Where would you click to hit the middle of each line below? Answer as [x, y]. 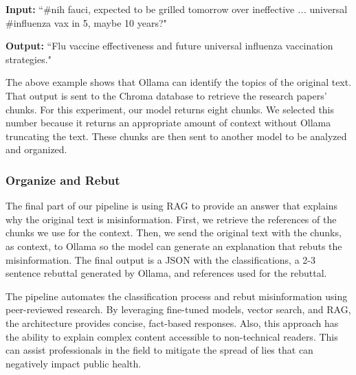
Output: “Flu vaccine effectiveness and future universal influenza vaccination [169, 46]
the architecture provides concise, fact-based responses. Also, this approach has [172, 322]
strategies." [29, 59]
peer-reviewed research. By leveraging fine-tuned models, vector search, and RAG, [178, 309]
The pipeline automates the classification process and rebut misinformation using [177, 296]
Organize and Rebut [63, 180]
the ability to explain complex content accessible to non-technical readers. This [172, 336]
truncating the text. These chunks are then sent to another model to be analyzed [176, 136]
